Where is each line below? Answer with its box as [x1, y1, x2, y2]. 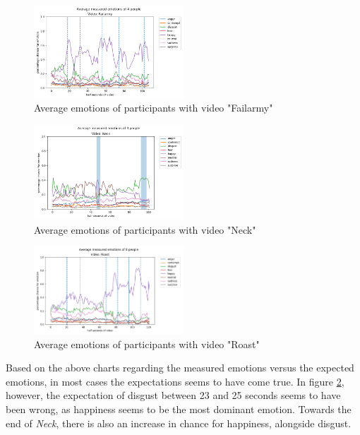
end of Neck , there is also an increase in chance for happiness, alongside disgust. [6, 415, 352, 430]
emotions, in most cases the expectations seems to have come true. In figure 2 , [6, 374, 344, 388]
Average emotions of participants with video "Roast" [34, 336, 260, 351]
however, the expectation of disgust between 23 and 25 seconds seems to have [6, 388, 341, 403]
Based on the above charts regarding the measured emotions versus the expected [6, 360, 354, 375]
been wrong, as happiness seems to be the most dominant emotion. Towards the [6, 402, 352, 417]
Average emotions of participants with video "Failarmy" [34, 100, 273, 115]
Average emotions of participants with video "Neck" [34, 222, 256, 237]
